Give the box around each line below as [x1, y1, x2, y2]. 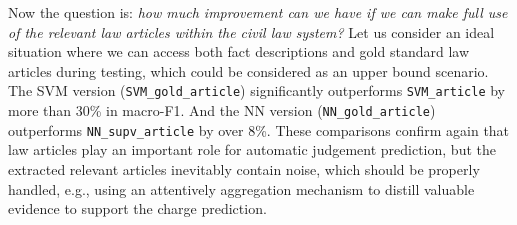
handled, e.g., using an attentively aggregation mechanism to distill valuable [8, 178, 475, 199]
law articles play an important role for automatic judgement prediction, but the [8, 139, 496, 160]
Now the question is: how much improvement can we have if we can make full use [8, 2, 508, 22]
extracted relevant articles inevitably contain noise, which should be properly [8, 158, 480, 179]
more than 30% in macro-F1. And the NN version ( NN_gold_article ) [8, 100, 436, 121]
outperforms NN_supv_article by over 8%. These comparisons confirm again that [8, 119, 510, 140]
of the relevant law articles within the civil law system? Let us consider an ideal [8, 21, 495, 42]
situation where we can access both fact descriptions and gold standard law [8, 41, 470, 62]
